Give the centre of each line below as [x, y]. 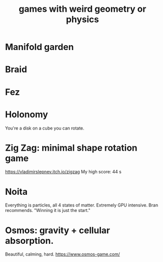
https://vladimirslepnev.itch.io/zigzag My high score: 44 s [63, 172]
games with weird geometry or [82, 9]
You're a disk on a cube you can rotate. [45, 128]
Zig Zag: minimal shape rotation [71, 148]
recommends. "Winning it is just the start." [48, 210]
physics [82, 19]
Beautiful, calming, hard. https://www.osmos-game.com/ [63, 254]
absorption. [29, 241]
